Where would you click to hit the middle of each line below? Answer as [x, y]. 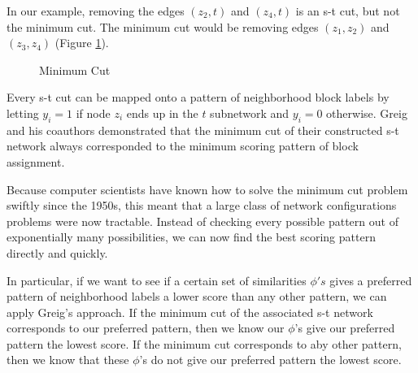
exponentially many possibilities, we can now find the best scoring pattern [191, 237]
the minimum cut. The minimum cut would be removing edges [163, 26]
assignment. [36, 161]
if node [93, 113]
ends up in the [162, 113]
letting [23, 113]
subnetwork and [250, 113]
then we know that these [68, 360]
